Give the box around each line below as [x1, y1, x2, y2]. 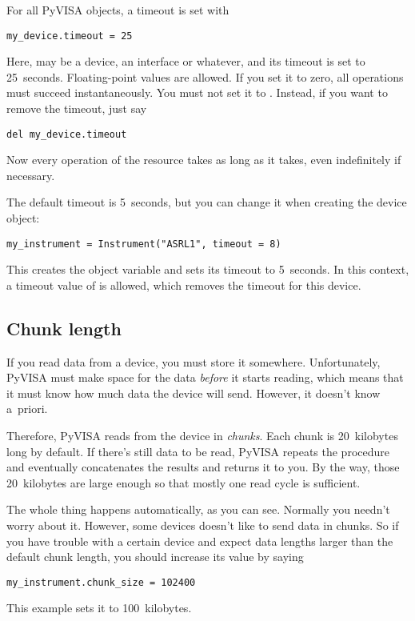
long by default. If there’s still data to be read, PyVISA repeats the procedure [6, 443, 389, 459]
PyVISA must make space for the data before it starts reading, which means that [6, 369, 404, 386]
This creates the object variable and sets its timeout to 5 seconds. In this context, [6, 261, 409, 278]
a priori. [6, 400, 48, 417]
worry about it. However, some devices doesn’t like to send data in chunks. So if [6, 517, 399, 534]
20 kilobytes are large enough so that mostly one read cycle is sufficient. [6, 474, 361, 491]
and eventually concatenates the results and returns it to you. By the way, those [6, 459, 400, 475]
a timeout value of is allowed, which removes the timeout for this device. [6, 276, 361, 293]
